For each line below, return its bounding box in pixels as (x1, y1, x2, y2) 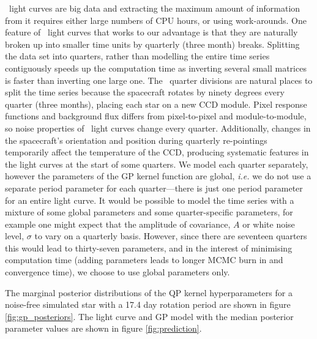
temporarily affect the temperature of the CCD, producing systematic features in (5, 146, 309, 158)
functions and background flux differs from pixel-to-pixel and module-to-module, (5, 110, 307, 122)
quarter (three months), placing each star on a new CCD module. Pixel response (5, 97, 307, 110)
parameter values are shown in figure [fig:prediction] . (5, 322, 202, 335)
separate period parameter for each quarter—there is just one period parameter (5, 181, 303, 194)
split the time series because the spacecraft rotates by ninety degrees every (5, 86, 285, 99)
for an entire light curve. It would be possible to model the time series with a (5, 193, 294, 206)
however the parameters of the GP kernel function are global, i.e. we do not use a (5, 169, 311, 182)
